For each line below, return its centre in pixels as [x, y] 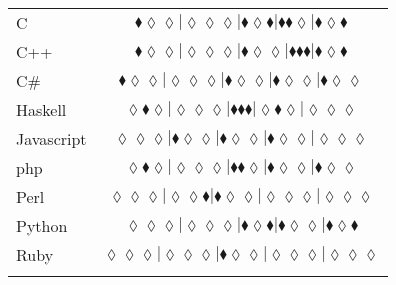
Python [42, 225]
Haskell [41, 109]
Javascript [51, 138]
